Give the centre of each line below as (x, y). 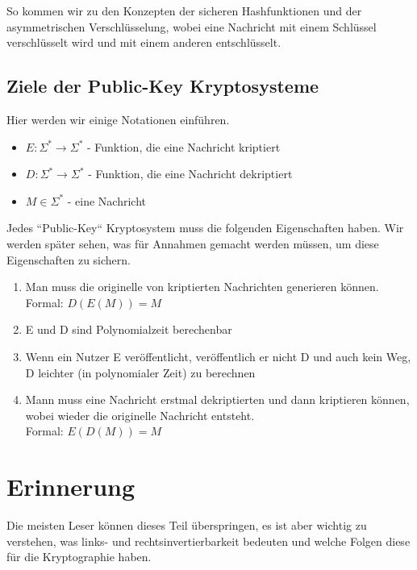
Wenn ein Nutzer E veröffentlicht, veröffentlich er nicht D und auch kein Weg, (218, 356)
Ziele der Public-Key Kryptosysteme (163, 86)
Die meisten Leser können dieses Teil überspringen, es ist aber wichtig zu (187, 525)
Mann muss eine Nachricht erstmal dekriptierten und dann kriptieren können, (217, 399)
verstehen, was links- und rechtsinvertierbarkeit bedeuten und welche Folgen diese (208, 541)
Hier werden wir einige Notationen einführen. (118, 119)
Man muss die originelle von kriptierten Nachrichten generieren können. (202, 287)
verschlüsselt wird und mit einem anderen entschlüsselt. (144, 42)
